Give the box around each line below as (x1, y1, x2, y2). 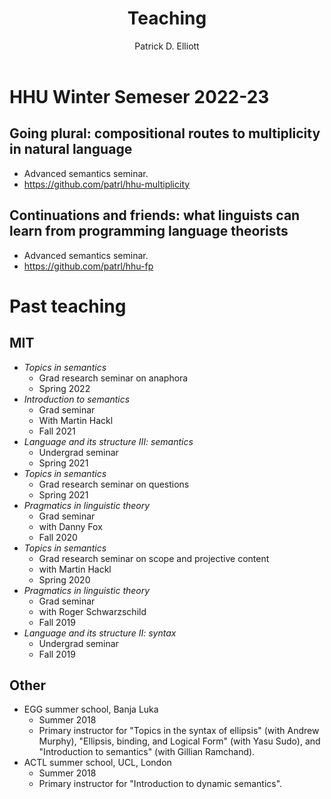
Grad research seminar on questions (38, 478, 190, 490)
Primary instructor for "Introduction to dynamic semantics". (38, 778, 283, 790)
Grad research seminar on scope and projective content (38, 552, 270, 564)
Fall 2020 (38, 531, 78, 543)
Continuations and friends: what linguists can (9, 207, 301, 224)
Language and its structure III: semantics (23, 435, 194, 447)
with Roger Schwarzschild (38, 605, 147, 617)
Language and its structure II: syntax (23, 627, 177, 639)
